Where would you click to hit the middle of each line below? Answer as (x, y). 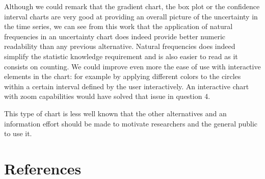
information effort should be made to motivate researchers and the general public (131, 123)
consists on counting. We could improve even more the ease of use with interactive (132, 66)
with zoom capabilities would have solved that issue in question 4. (107, 96)
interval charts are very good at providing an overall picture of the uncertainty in (131, 16)
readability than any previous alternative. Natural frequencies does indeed (120, 46)
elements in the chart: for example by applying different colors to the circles (123, 76)
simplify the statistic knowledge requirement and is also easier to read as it (121, 56)
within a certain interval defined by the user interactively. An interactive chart (127, 86)
